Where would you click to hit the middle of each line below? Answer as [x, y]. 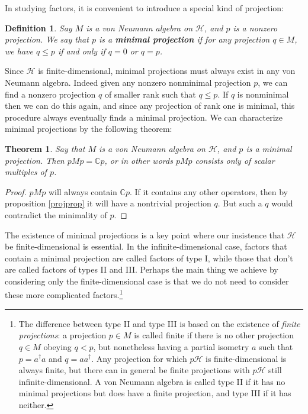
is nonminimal [263, 94]
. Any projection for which [139, 358]
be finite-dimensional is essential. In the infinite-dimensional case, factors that [146, 246]
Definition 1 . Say [38, 28]
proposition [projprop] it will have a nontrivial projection [108, 203]
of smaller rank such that [150, 94]
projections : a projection [62, 335]
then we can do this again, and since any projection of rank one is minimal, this [150, 106]
